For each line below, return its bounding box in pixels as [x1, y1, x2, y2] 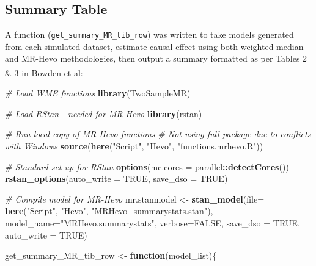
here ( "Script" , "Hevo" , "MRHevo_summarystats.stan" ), [5, 204, 213, 217]
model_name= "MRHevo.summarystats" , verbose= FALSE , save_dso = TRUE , [5, 217, 300, 229]
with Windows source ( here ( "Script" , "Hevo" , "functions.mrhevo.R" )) [5, 140, 263, 153]
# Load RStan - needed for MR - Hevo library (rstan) [5, 107, 202, 120]
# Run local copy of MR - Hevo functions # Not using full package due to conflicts [5, 128, 311, 140]
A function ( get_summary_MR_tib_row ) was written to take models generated [5, 28, 294, 41]
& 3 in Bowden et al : [5, 66, 83, 79]
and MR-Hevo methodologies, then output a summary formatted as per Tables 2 [5, 52, 307, 65]
